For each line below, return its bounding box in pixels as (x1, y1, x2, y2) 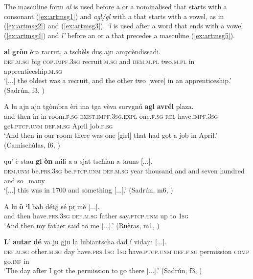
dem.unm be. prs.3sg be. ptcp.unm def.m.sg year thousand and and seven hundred (4, 165, 245, 175)
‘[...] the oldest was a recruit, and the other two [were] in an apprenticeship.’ (4, 75, 231, 86)
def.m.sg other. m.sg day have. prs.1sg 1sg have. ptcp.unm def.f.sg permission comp (4, 246, 250, 257)
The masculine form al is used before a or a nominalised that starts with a (4, 1, 227, 11)
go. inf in (4, 256, 29, 266)
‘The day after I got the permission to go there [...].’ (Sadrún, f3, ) (4, 265, 202, 276)
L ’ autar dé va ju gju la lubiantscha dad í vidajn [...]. (4, 236, 167, 247)
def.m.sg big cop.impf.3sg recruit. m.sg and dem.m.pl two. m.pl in (4, 56, 195, 66)
